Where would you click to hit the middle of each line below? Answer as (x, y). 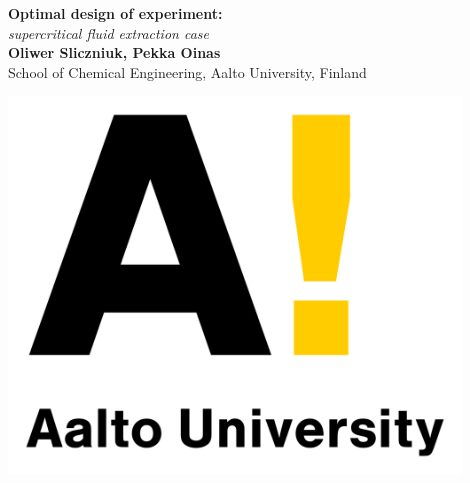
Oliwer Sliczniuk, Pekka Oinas (114, 52)
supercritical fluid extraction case (108, 32)
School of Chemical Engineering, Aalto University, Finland (187, 71)
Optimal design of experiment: (115, 13)
